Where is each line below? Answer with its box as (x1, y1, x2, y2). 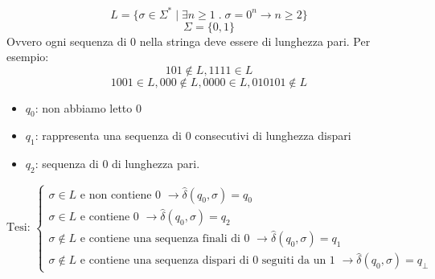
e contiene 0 (80, 211, 139, 223)
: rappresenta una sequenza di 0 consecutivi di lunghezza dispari (35, 127, 351, 144)
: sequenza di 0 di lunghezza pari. (35, 155, 200, 172)
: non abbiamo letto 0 (35, 99, 142, 116)
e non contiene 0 (80, 189, 162, 201)
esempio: (6, 48, 49, 65)
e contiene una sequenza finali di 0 (80, 233, 250, 245)
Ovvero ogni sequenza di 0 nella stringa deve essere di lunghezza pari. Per (6, 32, 371, 49)
